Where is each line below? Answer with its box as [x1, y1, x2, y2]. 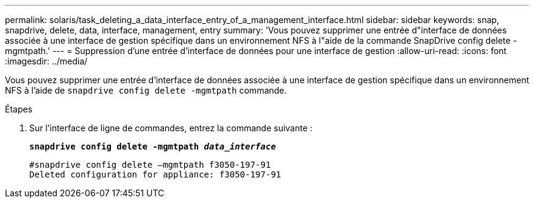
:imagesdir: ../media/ [5, 56, 88, 66]
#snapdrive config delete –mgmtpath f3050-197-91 [29, 160, 271, 170]
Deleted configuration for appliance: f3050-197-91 [29, 170, 282, 179]
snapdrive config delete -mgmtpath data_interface [29, 142, 276, 151]
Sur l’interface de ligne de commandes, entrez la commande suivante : [29, 123, 313, 133]
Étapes [5, 104, 33, 114]
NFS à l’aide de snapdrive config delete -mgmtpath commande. [5, 85, 287, 95]
